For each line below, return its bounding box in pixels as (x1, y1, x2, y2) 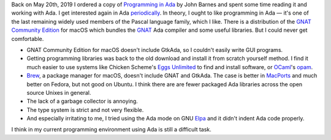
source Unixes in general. (26, 89, 91, 96)
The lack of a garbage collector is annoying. (26, 98, 138, 105)
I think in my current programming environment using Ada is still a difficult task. (11, 126, 211, 133)
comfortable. (11, 35, 44, 42)
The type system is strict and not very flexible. (26, 106, 144, 113)
